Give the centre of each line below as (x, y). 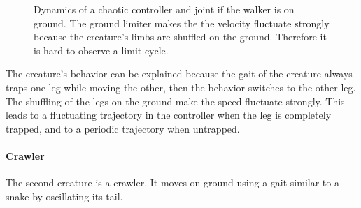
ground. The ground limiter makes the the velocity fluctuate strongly (182, 23)
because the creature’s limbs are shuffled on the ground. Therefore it (180, 37)
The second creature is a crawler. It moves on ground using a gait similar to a (172, 183)
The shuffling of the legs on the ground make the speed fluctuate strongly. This (175, 101)
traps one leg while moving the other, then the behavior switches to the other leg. (181, 87)
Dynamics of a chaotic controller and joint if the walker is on (164, 9)
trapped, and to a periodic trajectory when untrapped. (123, 128)
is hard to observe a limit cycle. (101, 50)
